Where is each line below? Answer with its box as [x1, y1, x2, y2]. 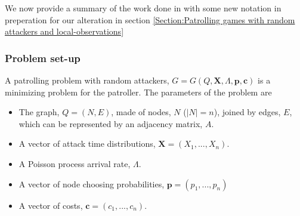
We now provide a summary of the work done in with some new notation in [5, 2, 282, 14]
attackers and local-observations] [5, 25, 124, 38]
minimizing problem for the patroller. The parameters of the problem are [5, 85, 272, 98]
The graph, [18, 106, 60, 118]
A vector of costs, [18, 199, 83, 211]
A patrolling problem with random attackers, [5, 74, 169, 86]
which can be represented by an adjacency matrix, [18, 117, 203, 129]
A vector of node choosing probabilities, [18, 177, 165, 190]
